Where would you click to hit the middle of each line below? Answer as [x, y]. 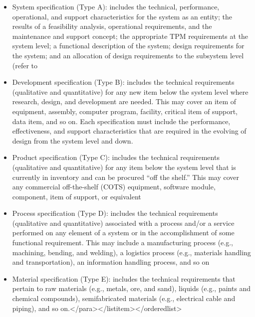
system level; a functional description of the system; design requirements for [128, 46]
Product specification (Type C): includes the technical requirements [116, 157]
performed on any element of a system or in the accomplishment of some [123, 233]
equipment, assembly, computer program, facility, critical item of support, [125, 111]
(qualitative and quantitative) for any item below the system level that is [124, 167]
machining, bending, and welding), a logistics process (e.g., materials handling [131, 252]
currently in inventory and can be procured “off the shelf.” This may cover [126, 177]
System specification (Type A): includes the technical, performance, [116, 6]
